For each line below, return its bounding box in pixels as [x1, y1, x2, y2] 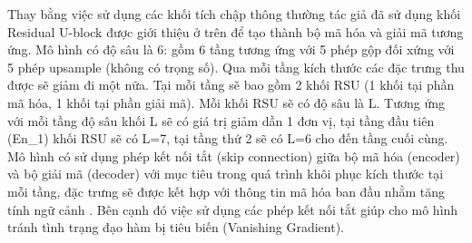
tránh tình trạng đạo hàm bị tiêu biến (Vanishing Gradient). [7, 218, 344, 237]
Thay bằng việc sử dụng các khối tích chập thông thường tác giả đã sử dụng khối [7, 5, 461, 23]
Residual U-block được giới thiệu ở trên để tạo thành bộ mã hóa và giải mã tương [7, 22, 464, 41]
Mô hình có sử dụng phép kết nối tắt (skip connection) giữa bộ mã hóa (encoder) [7, 146, 460, 165]
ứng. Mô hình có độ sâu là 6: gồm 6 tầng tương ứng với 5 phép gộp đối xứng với [7, 40, 455, 59]
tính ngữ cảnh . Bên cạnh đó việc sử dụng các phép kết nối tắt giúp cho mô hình [7, 199, 458, 219]
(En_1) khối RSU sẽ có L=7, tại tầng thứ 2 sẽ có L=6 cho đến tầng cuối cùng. [7, 129, 448, 148]
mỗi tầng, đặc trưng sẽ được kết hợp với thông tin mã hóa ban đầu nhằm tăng [7, 181, 445, 200]
